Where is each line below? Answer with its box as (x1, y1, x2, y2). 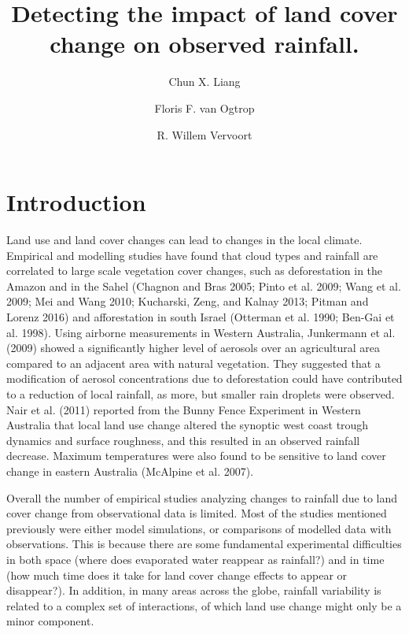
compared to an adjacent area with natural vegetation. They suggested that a (6, 354, 381, 371)
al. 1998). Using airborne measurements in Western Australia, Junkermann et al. (6, 324, 396, 340)
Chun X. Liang (168, 73, 241, 90)
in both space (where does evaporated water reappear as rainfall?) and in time (6, 551, 385, 567)
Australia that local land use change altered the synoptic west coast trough (6, 417, 369, 433)
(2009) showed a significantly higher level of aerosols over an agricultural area (6, 339, 380, 356)
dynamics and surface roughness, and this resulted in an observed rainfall (6, 432, 360, 448)
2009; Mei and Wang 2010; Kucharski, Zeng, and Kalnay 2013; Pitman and (6, 293, 369, 310)
